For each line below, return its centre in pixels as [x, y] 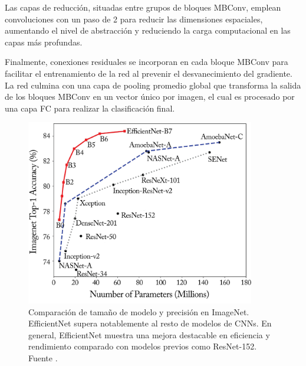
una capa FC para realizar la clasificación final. [90, 108]
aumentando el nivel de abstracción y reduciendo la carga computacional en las [148, 30]
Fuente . [43, 358]
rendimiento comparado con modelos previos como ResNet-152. [143, 346]
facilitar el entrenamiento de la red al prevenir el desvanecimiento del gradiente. [149, 73]
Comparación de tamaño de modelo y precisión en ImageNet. [139, 311]
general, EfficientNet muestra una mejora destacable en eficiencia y [149, 334]
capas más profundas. [44, 42]
